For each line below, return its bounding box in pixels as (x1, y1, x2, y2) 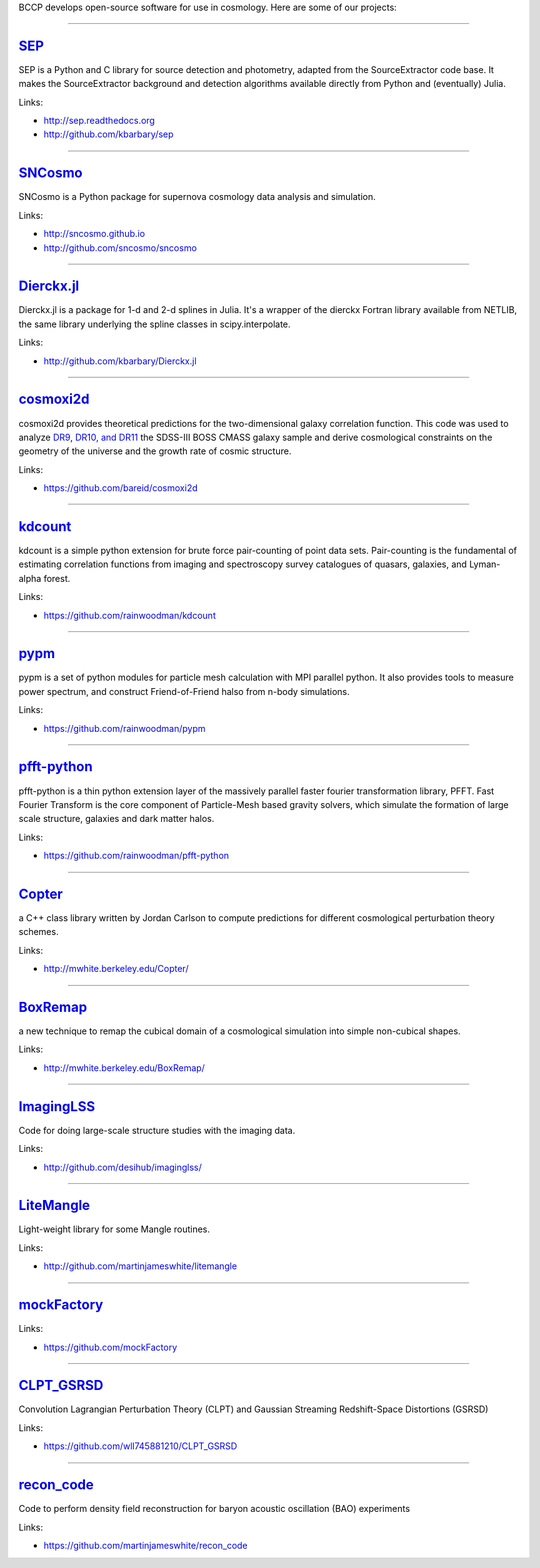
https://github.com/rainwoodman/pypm (43, 722, 206, 734)
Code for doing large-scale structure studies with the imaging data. (18, 1124, 296, 1136)
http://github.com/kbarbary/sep (43, 128, 174, 140)
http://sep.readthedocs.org (43, 115, 155, 127)
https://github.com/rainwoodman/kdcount (43, 609, 217, 621)
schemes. (18, 926, 59, 938)
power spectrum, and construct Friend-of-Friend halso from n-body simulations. (18, 685, 350, 697)
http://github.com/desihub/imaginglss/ (43, 1161, 202, 1173)
